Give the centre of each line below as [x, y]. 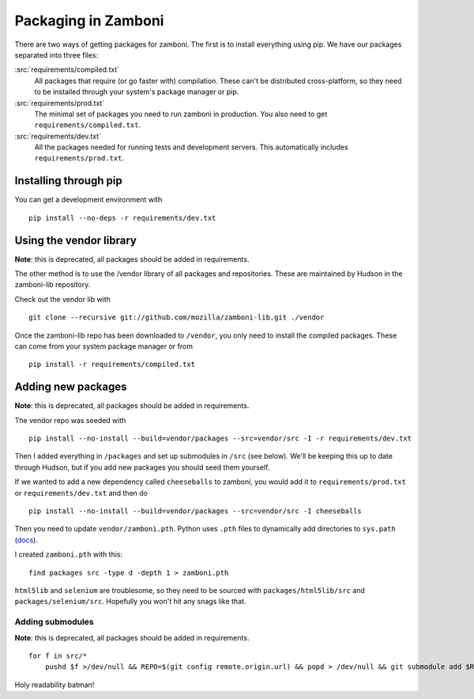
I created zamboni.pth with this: [68, 554]
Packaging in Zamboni [89, 21]
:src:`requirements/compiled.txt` [67, 70]
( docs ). [26, 540]
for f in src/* [58, 656]
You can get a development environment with [88, 200]
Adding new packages [71, 387]
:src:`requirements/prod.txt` [60, 103]
